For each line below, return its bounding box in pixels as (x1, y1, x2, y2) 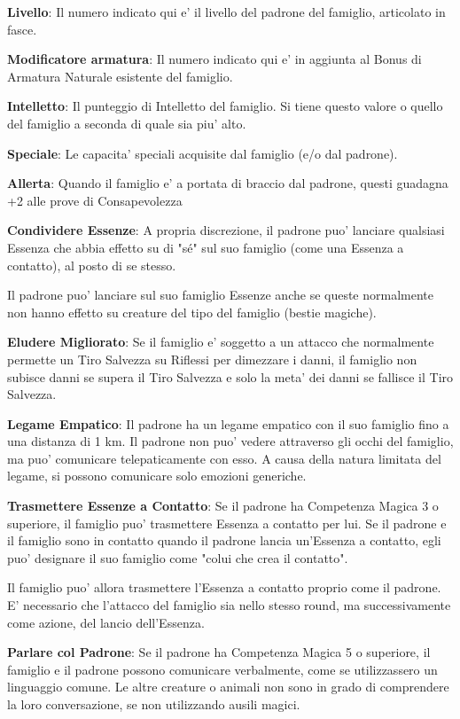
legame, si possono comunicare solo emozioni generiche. (7, 466, 307, 485)
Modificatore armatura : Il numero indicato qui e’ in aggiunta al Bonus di (7, 50, 422, 68)
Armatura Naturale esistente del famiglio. (7, 66, 233, 85)
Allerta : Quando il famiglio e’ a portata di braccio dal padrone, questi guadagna (7, 174, 448, 192)
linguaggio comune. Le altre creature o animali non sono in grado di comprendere (7, 677, 449, 696)
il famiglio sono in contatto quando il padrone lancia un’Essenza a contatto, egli (7, 531, 441, 550)
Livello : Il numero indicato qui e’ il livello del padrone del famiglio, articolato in (7, 3, 446, 20)
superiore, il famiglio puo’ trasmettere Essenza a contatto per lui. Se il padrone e (7, 513, 447, 532)
